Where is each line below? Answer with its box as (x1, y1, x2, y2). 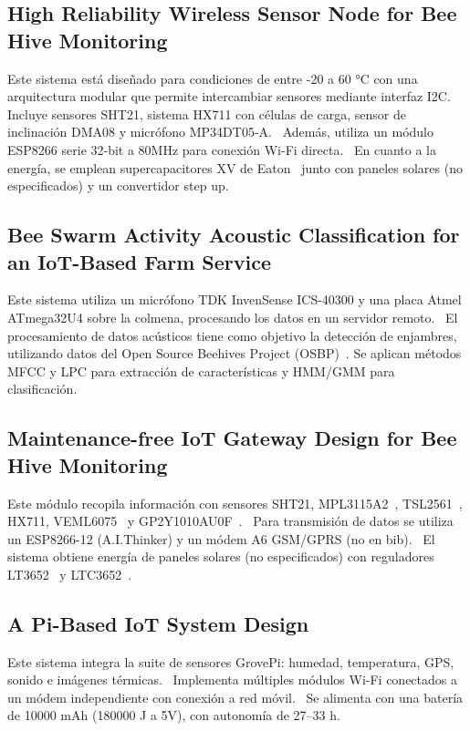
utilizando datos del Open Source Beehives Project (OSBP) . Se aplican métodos (7, 344, 462, 363)
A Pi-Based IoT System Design (7, 609, 309, 637)
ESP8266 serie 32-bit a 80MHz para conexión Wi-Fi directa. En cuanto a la (7, 139, 436, 159)
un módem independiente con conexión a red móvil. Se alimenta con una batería (7, 687, 464, 706)
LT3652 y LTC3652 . (7, 564, 132, 583)
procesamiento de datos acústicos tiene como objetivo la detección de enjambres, (7, 325, 457, 345)
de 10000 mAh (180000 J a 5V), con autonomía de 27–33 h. (7, 705, 340, 725)
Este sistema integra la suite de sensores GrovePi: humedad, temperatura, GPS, (7, 652, 454, 671)
